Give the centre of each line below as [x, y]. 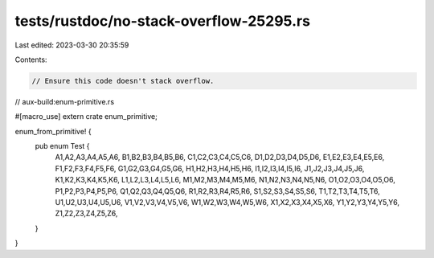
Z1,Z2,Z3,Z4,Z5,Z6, [86, 214]
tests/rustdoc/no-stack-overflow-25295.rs [163, 21]
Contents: [31, 59]
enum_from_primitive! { [53, 131]
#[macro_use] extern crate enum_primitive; [86, 117]
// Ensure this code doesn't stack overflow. [123, 81]
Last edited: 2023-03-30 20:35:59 [72, 45]
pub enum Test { [62, 146]
